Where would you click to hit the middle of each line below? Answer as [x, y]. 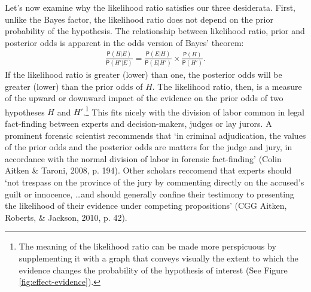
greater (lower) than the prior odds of [74, 86]
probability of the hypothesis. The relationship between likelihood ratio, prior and [155, 31]
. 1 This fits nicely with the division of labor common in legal [194, 111]
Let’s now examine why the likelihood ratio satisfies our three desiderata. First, [150, 7]
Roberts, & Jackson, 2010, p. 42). [66, 217]
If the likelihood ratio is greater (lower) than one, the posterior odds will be [144, 74]
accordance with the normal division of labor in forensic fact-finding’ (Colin [143, 158]
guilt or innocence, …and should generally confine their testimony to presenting [150, 194]
